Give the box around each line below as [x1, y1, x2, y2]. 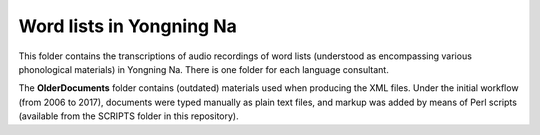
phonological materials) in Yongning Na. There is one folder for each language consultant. [18, 63, 389, 75]
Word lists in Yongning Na [18, 15, 237, 37]
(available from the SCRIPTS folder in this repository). [18, 110, 239, 122]
